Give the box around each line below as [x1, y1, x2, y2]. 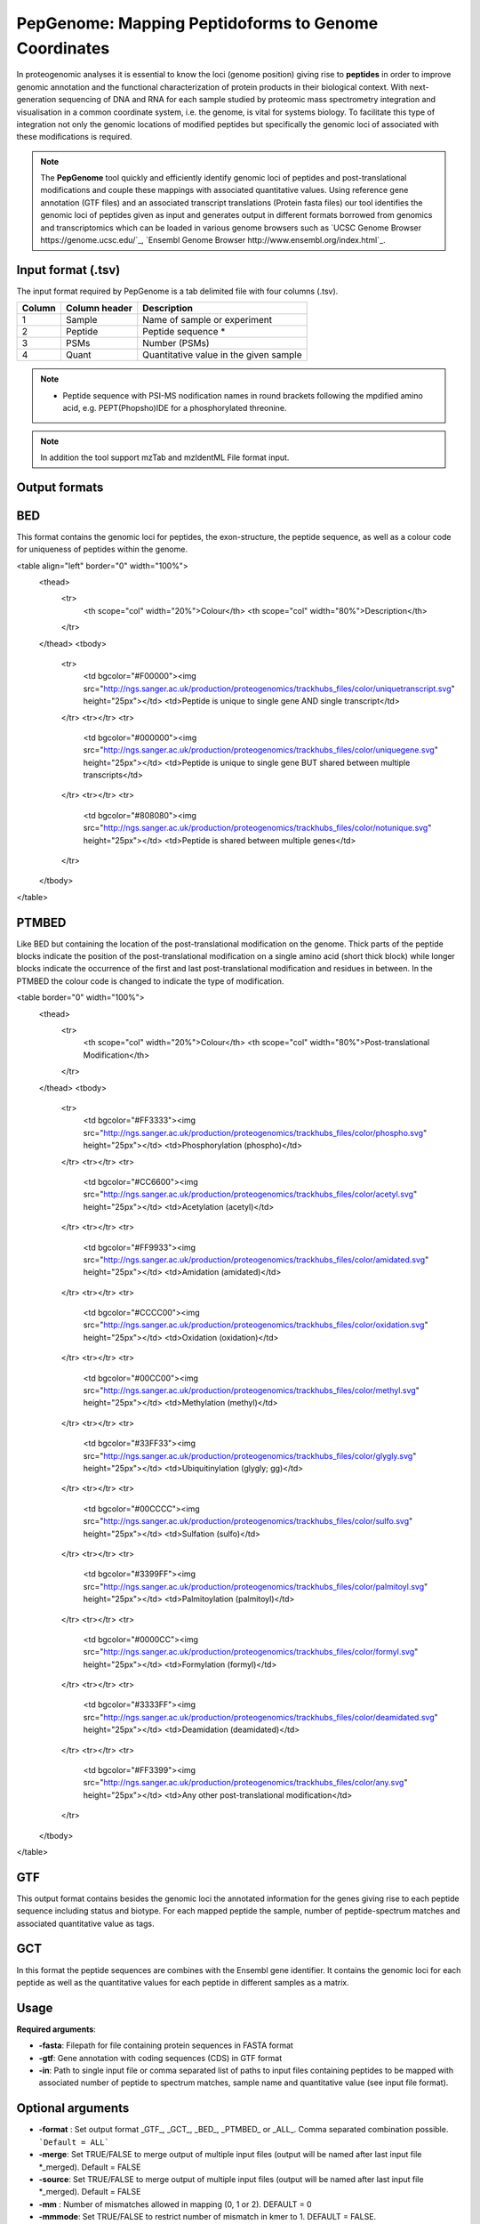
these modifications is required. [16, 132, 132, 142]
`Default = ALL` [38, 2137, 110, 2147]
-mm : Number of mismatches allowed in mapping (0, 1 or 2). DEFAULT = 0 [38, 2198, 312, 2210]
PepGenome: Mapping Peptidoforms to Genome [16, 13, 379, 33]
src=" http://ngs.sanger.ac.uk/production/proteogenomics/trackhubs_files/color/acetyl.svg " [83, 1189, 418, 1200]
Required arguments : [16, 2024, 97, 2035]
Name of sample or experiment [142, 314, 273, 326]
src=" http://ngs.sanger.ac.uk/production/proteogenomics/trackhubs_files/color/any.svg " [83, 1777, 408, 1788]
